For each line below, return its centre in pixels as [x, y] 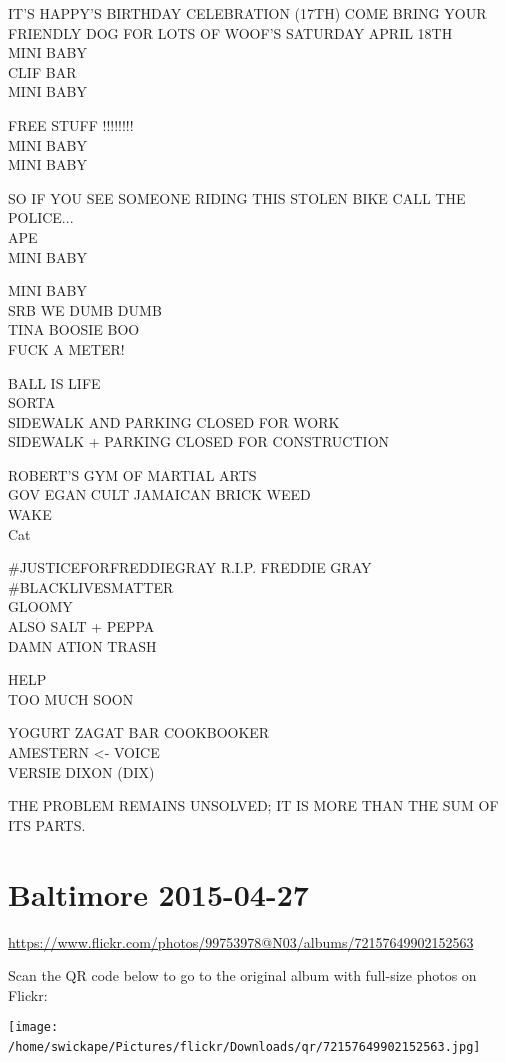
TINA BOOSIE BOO [74, 329]
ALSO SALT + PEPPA [81, 626]
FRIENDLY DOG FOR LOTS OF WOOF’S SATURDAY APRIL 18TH [230, 32]
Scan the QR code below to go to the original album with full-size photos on [242, 975]
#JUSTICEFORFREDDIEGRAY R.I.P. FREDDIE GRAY [190, 567]
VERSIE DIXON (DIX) [81, 771]
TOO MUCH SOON [71, 698]
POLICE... [41, 217]
